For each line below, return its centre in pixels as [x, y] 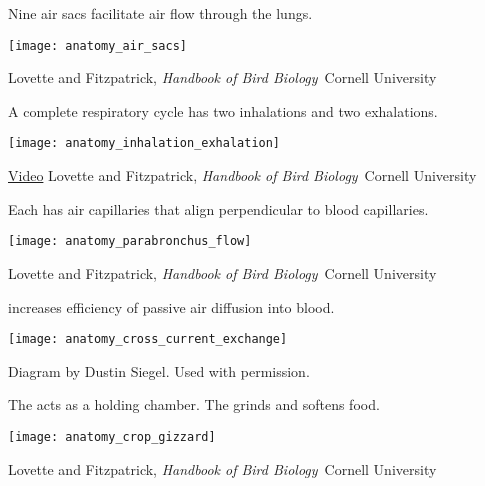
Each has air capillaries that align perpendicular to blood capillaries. [218, 208]
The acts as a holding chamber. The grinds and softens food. [194, 404]
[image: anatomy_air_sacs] [97, 45]
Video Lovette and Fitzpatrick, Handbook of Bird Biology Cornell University [242, 175]
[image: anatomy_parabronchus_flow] [130, 241]
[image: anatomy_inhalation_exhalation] [144, 143]
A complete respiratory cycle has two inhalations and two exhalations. [223, 110]
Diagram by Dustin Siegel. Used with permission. [159, 370]
